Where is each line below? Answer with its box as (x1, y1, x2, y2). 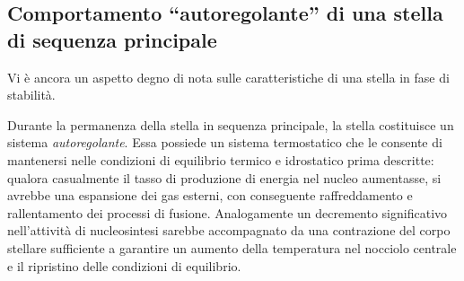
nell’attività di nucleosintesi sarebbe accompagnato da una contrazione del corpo (7, 221, 451, 240)
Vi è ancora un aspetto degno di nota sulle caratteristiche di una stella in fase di (7, 67, 450, 86)
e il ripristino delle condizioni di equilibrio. (7, 256, 241, 275)
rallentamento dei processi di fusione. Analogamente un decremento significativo (7, 203, 448, 222)
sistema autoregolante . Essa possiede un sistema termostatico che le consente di (7, 133, 442, 152)
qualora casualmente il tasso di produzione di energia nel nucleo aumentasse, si (7, 168, 442, 187)
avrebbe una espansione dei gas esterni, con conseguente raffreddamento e (7, 186, 413, 205)
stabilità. (7, 85, 56, 104)
